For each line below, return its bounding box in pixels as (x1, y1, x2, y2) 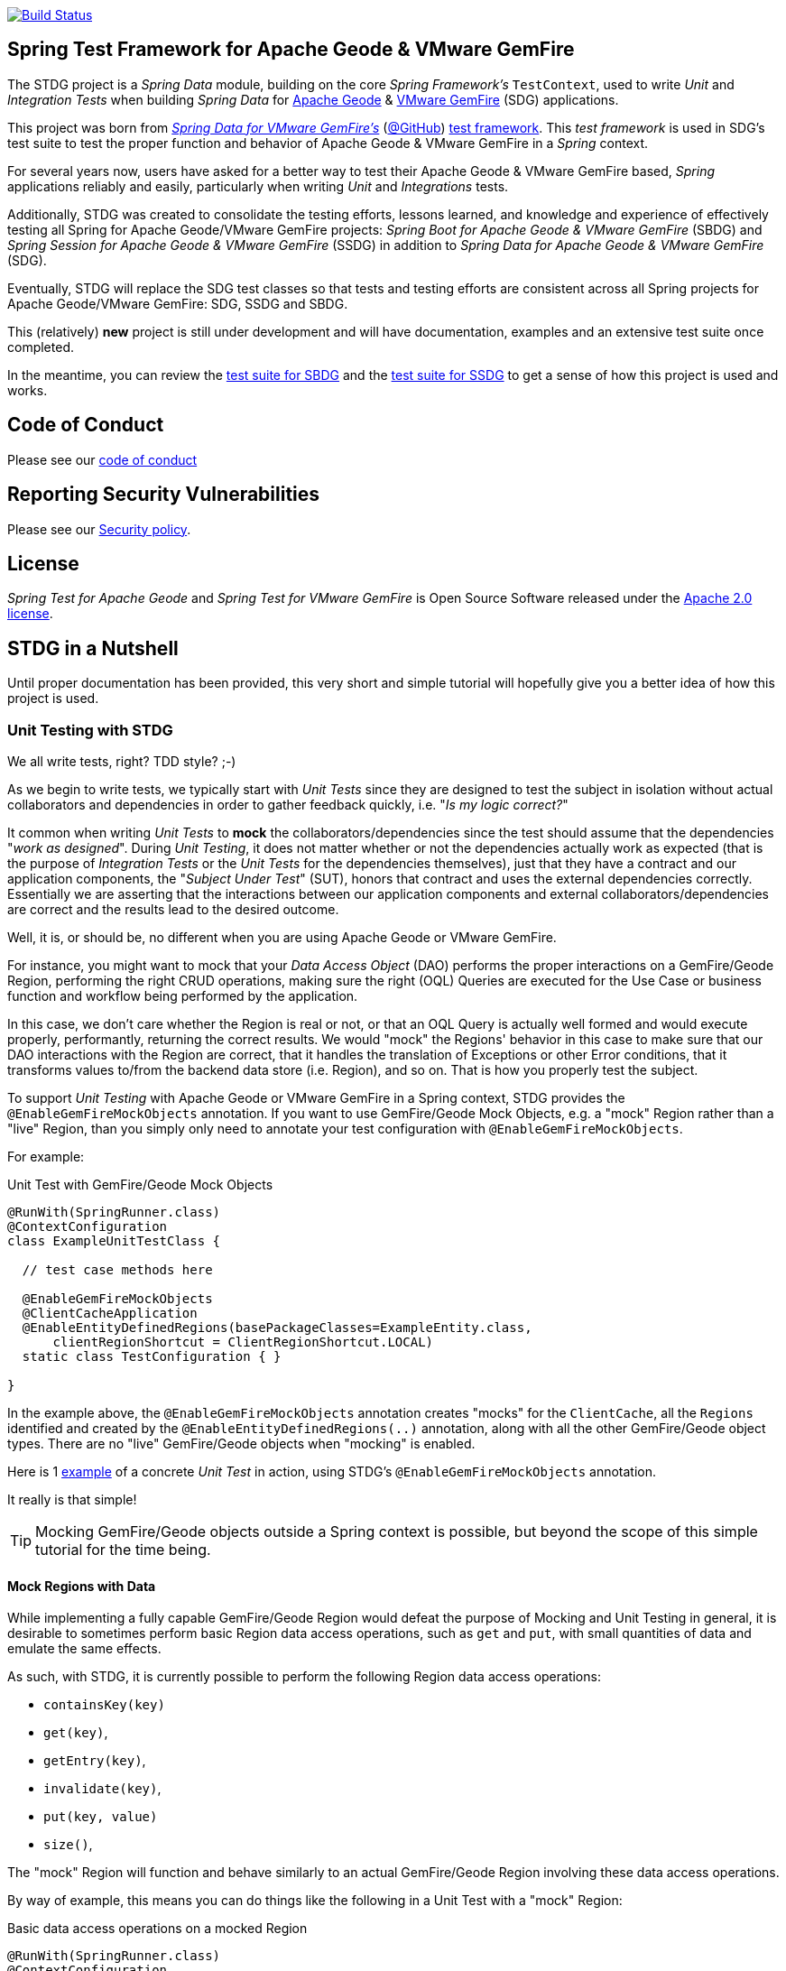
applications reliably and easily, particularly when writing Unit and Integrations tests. (7, 178, 509, 194)
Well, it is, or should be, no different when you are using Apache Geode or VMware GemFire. (7, 929, 557, 945)
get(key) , (43, 1725, 108, 1741)
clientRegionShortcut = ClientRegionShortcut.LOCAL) (52, 1334, 434, 1349)
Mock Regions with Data (7, 1578, 156, 1594)
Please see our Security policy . (7, 521, 191, 537)
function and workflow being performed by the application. (7, 987, 358, 1004)
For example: (7, 1148, 85, 1164)
